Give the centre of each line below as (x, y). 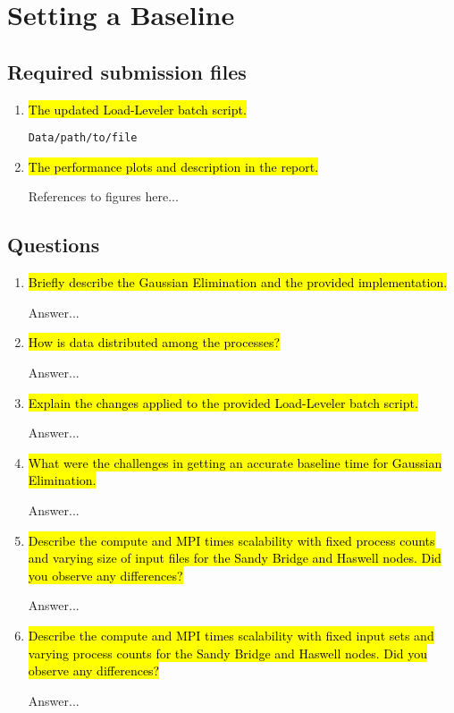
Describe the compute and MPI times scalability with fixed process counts (231, 540)
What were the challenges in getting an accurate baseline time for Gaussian (235, 462)
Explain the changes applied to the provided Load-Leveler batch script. (223, 402)
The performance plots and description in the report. (173, 166)
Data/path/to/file (83, 138)
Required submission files (127, 71)
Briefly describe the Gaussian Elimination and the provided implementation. (238, 282)
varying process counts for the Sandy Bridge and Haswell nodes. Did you (228, 653)
